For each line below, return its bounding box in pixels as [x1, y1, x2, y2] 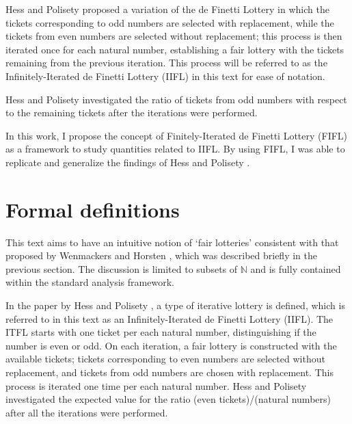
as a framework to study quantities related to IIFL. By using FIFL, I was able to [5, 142, 345, 156]
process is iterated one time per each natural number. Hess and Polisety [5, 378, 307, 393]
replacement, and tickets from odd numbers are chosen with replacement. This [5, 365, 334, 379]
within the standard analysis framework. [5, 275, 174, 289]
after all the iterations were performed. [5, 405, 168, 419]
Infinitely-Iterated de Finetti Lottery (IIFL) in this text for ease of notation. [5, 68, 325, 83]
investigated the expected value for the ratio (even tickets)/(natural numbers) [5, 392, 331, 406]
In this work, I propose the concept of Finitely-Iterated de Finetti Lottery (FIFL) [5, 128, 348, 142]
